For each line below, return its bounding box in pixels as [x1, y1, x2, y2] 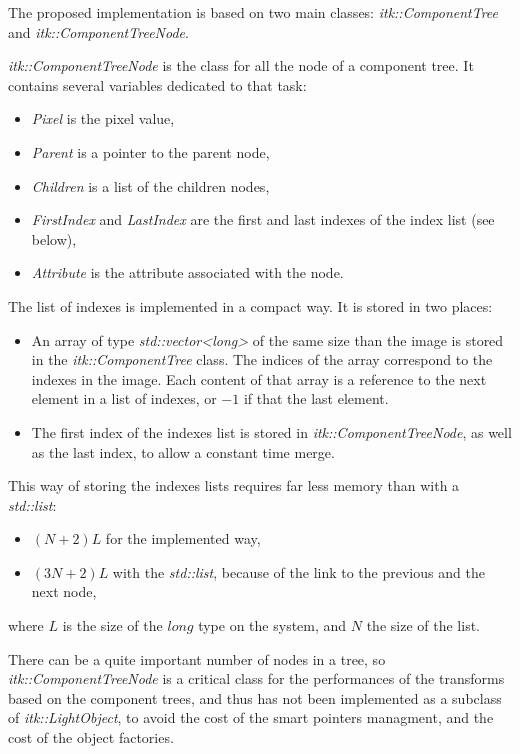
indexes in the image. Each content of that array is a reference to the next [31, 368, 487, 389]
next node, [31, 581, 97, 602]
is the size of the [62, 615, 163, 636]
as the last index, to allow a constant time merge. [31, 441, 335, 462]
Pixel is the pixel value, [31, 108, 175, 129]
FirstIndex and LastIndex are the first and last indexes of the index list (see [31, 209, 495, 230]
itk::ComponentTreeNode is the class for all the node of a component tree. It [8, 55, 474, 76]
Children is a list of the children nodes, [31, 175, 270, 196]
